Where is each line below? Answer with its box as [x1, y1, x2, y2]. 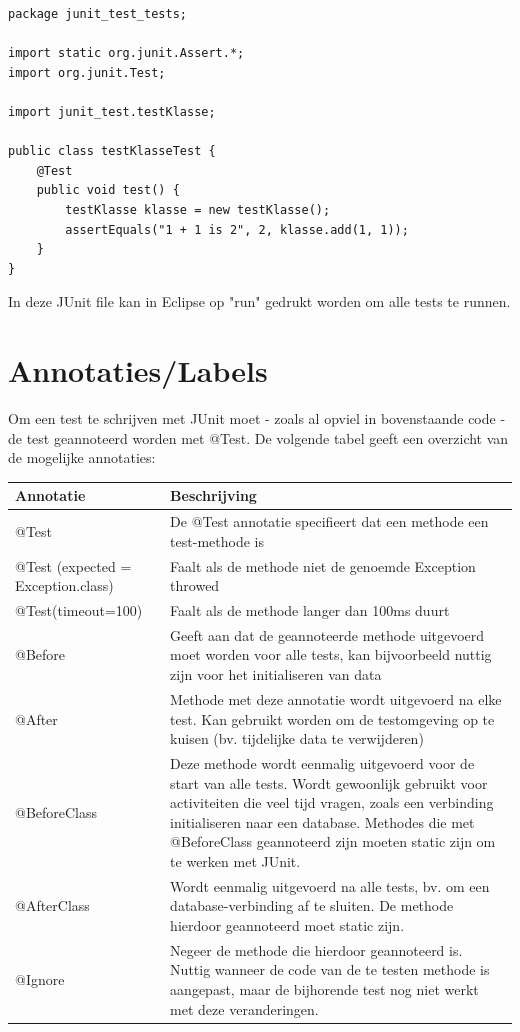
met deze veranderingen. [170, 998, 319, 1019]
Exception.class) [15, 575, 114, 596]
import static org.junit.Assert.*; [8, 46, 245, 61]
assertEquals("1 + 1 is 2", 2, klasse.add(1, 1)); [65, 222, 409, 237]
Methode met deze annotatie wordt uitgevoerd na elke [170, 688, 502, 709]
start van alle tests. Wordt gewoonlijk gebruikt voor [170, 772, 488, 793]
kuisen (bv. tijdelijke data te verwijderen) [170, 728, 424, 749]
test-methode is [170, 530, 264, 551]
